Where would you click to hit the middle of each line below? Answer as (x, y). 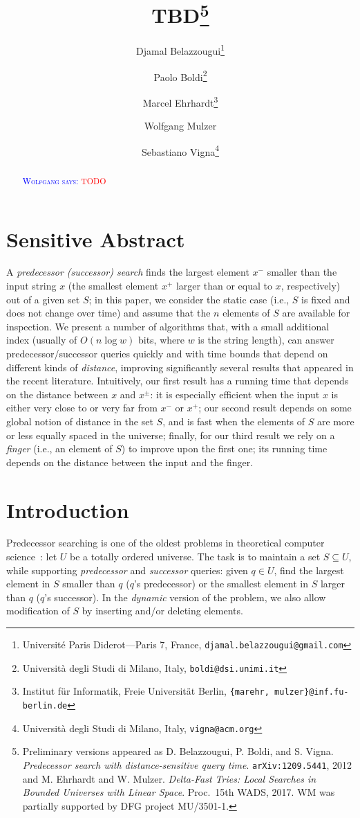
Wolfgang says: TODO (64, 180)
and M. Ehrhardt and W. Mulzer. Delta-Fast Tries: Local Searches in (169, 778)
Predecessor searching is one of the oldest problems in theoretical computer (165, 543)
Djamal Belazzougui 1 (180, 50)
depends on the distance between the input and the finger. (130, 462)
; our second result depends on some (275, 408)
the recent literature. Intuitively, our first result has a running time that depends (178, 381)
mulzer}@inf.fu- (312, 692)
